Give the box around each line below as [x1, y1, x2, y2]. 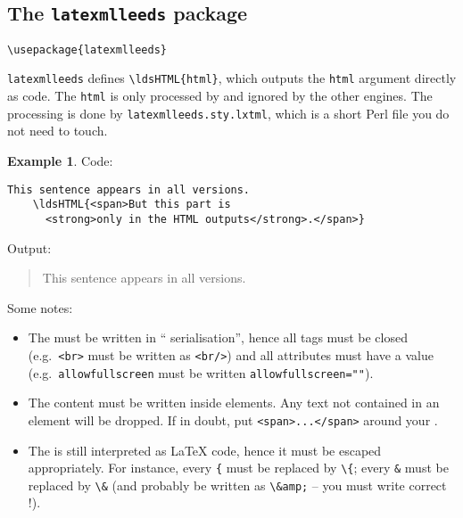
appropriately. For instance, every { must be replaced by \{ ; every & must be [28, 458, 449, 477]
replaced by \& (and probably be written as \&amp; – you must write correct [28, 475, 447, 494]
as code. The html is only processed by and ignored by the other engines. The [7, 86, 433, 105]
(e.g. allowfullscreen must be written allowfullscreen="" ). [28, 363, 374, 382]
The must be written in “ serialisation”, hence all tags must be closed [28, 328, 408, 347]
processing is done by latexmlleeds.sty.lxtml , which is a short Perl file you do [7, 103, 450, 122]
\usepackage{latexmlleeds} [7, 43, 167, 56]
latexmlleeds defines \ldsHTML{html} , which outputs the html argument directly [7, 69, 457, 87]
